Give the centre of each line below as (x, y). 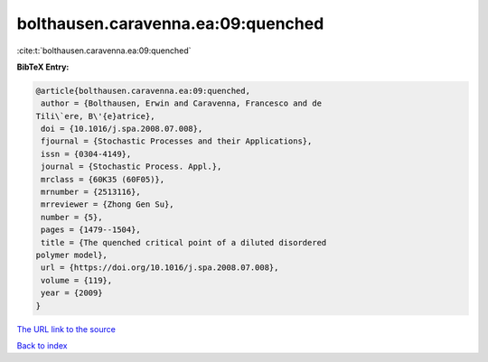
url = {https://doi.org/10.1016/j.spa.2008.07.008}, (160, 268)
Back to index (42, 345)
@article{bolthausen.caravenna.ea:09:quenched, (143, 91)
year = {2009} (72, 293)
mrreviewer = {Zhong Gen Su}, (108, 204)
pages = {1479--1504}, (91, 230)
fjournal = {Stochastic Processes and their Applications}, (177, 141)
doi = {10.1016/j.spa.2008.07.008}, (122, 129)
